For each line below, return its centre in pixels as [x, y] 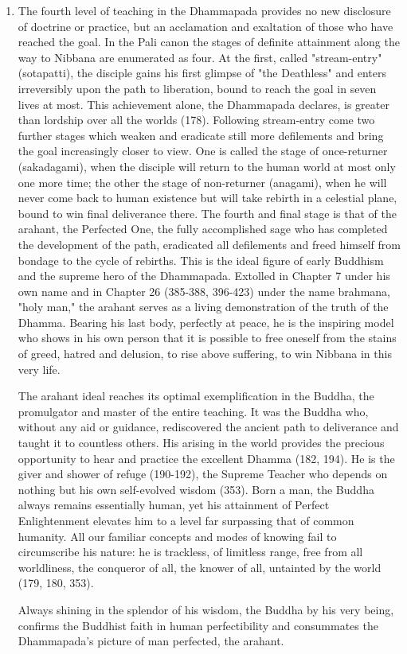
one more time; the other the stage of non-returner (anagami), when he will [202, 182]
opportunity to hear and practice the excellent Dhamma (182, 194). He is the [206, 458]
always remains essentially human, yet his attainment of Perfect [174, 505]
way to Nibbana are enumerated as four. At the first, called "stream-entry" [200, 57]
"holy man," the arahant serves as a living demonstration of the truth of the [203, 307]
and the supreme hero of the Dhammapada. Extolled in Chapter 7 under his [204, 276]
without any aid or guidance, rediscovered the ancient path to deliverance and [208, 427]
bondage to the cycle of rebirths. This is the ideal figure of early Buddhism [201, 260]
